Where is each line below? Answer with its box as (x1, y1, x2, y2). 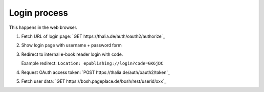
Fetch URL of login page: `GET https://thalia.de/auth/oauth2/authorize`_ (21, 33, 165, 39)
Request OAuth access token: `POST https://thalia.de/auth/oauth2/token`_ (21, 69, 170, 75)
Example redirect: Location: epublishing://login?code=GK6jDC (21, 60, 164, 66)
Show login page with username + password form (21, 42, 122, 48)
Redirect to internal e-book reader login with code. (21, 51, 123, 57)
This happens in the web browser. (9, 24, 78, 30)
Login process (9, 7, 68, 18)
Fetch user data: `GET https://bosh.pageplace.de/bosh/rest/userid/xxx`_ (21, 78, 167, 84)
